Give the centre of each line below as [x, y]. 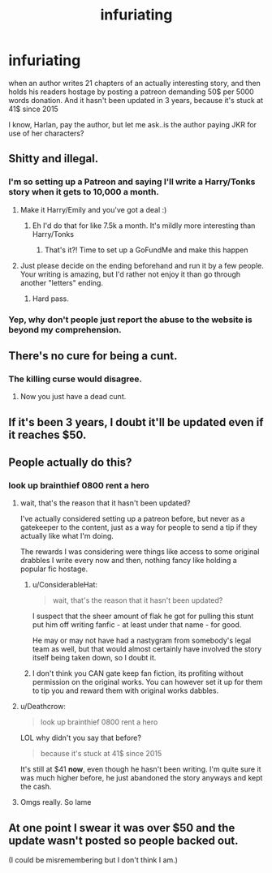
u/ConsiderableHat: [65, 585]
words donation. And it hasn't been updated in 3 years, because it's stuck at [136, 100]
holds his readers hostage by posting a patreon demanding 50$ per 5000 [131, 92]
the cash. [36, 787]
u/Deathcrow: [43, 707]
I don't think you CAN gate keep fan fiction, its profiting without [138, 673]
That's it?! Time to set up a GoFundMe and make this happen [147, 250]
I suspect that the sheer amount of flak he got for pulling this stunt [143, 616]
